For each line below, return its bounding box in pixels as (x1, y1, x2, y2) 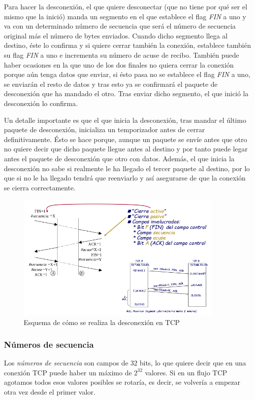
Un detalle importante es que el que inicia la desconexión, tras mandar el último (4, 114, 246, 125)
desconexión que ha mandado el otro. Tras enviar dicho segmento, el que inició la (4, 88, 249, 99)
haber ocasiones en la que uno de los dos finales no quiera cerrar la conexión (4, 59, 234, 70)
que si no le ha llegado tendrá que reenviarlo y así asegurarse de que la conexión (4, 173, 246, 183)
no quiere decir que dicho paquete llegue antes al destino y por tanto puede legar (4, 144, 248, 154)
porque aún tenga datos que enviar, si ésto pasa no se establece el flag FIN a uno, (4, 69, 251, 79)
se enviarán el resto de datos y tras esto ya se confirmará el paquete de (4, 78, 218, 89)
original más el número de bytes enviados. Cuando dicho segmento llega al (4, 30, 228, 40)
